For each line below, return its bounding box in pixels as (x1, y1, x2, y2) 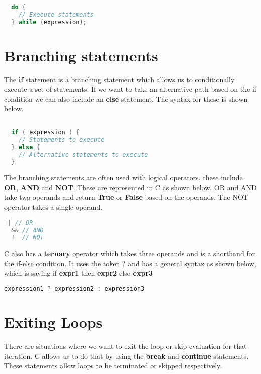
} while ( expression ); (11, 18, 87, 26)
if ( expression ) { (11, 128, 80, 136)
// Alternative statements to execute (18, 151, 148, 158)
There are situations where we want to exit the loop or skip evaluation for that (4, 341, 247, 351)
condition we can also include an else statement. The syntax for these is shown (4, 93, 248, 104)
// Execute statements (18, 11, 94, 18)
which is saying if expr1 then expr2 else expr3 (4, 268, 153, 278)
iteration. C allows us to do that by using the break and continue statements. (4, 350, 249, 361)
